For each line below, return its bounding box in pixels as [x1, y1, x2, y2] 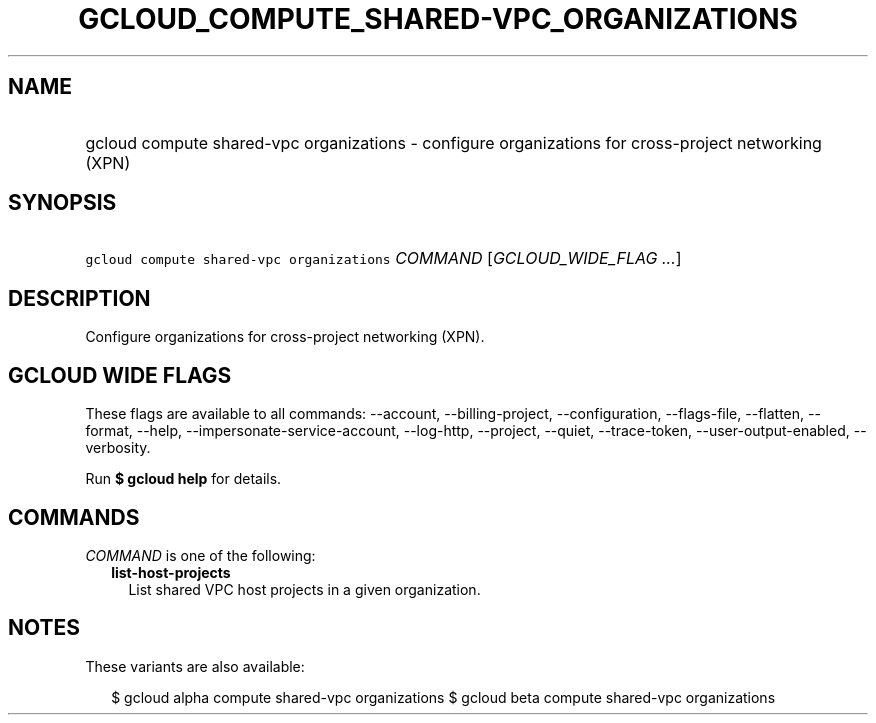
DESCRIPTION [8, 285, 151, 311]
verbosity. [85, 439, 151, 457]
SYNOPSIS [8, 190, 117, 216]
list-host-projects [111, 563, 231, 581]
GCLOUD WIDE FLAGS [8, 362, 232, 388]
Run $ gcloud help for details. [85, 470, 282, 488]
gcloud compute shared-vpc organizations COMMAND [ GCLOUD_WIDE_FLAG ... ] [85, 248, 682, 269]
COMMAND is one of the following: [85, 546, 316, 564]
